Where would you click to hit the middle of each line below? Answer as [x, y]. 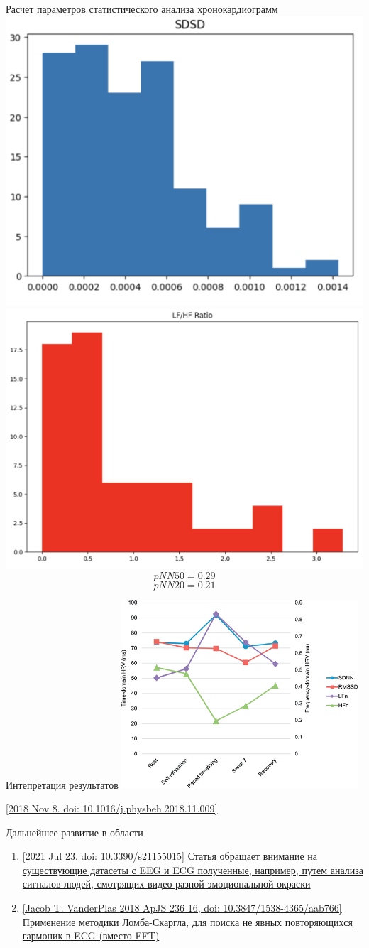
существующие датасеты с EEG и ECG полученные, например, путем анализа [193, 869]
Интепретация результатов [62, 784]
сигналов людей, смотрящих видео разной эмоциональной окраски [166, 884]
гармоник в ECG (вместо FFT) [91, 936]
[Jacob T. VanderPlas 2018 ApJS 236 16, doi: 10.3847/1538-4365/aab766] [182, 907]
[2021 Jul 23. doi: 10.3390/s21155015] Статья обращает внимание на [170, 856]
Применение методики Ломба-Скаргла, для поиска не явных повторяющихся [187, 921]
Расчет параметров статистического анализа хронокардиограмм [142, 9]
